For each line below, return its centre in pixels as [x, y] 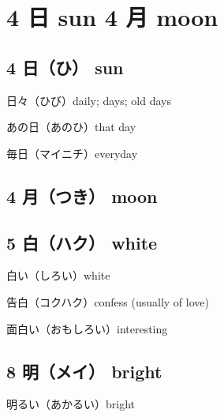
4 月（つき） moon [82, 195]
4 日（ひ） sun [65, 67]
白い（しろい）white [58, 275]
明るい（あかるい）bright [71, 404]
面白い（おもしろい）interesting [87, 328]
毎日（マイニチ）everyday [72, 153]
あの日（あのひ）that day [71, 127]
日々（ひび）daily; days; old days [89, 100]
